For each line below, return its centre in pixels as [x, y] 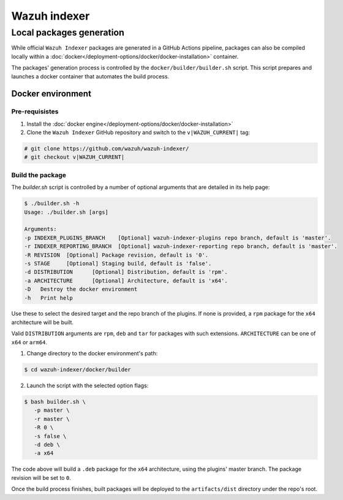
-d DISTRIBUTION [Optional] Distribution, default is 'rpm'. [126, 272]
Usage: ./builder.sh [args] [66, 212]
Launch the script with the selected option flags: [88, 385]
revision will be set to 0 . [41, 477]
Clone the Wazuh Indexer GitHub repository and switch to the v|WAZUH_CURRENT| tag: [138, 132]
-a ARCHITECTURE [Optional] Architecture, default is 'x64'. [126, 281]
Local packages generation [68, 32]
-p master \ [52, 410]
